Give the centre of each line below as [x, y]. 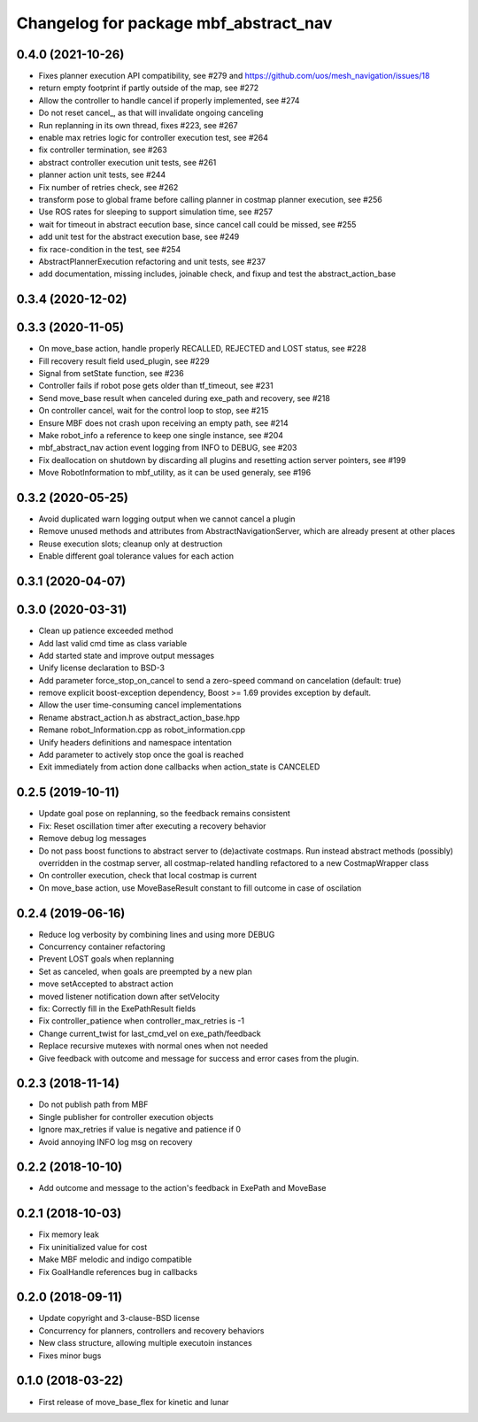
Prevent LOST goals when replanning [106, 959]
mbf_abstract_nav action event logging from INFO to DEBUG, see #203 [168, 448]
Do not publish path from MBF [93, 1105]
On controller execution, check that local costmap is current [147, 876]
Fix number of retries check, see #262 [108, 187]
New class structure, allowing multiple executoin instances [145, 1343]
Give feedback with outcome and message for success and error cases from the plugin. [199, 1058]
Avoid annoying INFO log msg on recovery [116, 1141]
